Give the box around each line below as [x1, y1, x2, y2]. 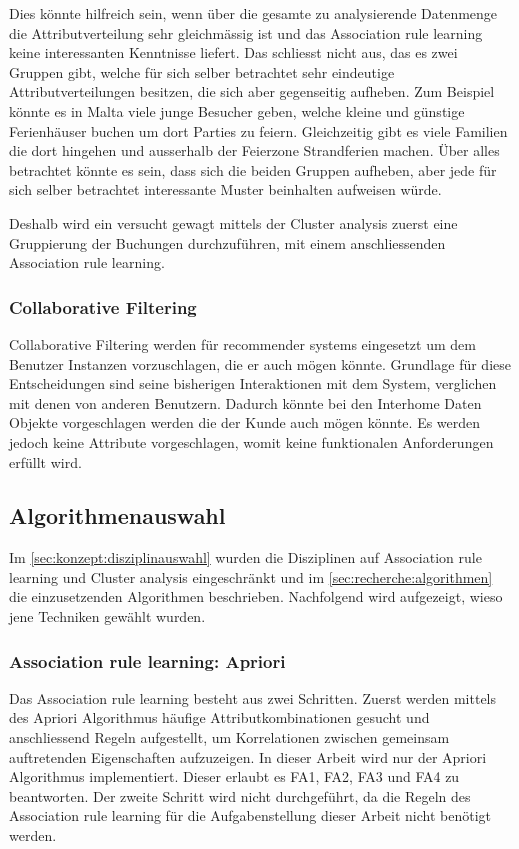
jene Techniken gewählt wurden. [9, 606, 206, 627]
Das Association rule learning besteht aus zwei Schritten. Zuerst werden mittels [9, 687, 497, 708]
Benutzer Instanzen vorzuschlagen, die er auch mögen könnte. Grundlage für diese [9, 353, 511, 374]
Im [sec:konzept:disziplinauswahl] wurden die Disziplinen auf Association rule [9, 547, 482, 568]
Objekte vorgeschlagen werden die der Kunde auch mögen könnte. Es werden [9, 412, 481, 433]
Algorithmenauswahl [9, 500, 226, 531]
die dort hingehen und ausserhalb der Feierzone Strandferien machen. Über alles [9, 140, 500, 161]
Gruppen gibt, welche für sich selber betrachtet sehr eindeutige [9, 61, 395, 82]
